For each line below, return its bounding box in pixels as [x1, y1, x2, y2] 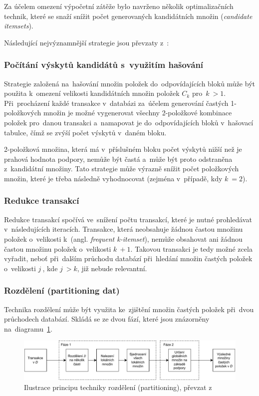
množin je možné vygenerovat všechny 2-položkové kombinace [43, 107, 232, 118]
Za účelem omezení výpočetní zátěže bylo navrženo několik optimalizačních [4, 1, 234, 11]
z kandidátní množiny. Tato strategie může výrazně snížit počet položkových [4, 163, 239, 174]
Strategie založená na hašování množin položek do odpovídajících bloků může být [4, 78, 255, 88]
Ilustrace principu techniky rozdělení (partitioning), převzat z [24, 382, 212, 392]
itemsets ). [4, 20, 33, 31]
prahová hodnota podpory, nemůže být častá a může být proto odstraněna [4, 153, 233, 164]
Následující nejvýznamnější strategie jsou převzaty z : [4, 37, 169, 47]
